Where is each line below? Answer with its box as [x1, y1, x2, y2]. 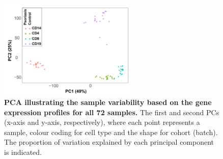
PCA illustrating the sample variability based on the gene [4, 96, 212, 107]
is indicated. [4, 146, 42, 157]
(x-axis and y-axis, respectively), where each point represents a [4, 117, 200, 127]
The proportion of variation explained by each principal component [4, 137, 214, 147]
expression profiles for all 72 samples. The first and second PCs [4, 107, 219, 117]
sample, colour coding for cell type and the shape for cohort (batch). [4, 126, 218, 137]
